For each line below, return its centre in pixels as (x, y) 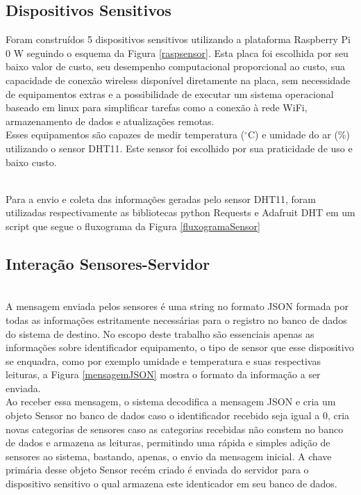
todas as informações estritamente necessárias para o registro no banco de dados (176, 319)
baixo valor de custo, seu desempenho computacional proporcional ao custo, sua (175, 66)
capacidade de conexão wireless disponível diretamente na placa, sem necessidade (178, 80)
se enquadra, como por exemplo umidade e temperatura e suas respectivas (163, 360)
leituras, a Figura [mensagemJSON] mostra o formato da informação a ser (163, 374)
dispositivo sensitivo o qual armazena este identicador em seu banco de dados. (171, 484)
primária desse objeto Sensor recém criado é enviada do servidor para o (157, 470)
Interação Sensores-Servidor (108, 263)
